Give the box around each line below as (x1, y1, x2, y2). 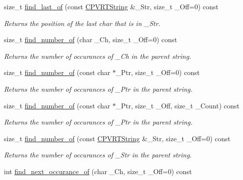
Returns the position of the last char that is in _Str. (4, 18, 160, 28)
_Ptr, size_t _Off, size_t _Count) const (115, 100, 240, 110)
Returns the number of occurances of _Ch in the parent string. (4, 51, 191, 61)
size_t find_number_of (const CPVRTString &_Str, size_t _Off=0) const (4, 133, 231, 143)
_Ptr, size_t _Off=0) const (115, 67, 200, 77)
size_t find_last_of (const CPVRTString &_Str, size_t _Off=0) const (4, 1, 219, 11)
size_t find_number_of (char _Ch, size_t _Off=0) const (4, 34, 177, 45)
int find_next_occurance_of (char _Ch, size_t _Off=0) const (4, 166, 192, 176)
